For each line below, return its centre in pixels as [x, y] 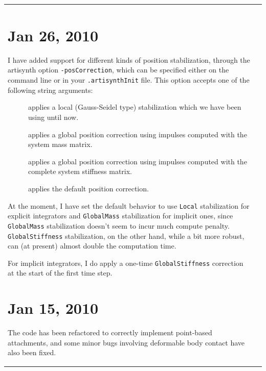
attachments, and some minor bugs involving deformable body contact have [126, 342]
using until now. [53, 117]
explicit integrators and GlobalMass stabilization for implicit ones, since [120, 216]
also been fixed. [32, 352]
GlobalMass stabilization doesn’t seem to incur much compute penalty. [119, 225]
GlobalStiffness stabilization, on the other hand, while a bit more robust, [126, 236]
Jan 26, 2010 [53, 35]
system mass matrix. [60, 144]
